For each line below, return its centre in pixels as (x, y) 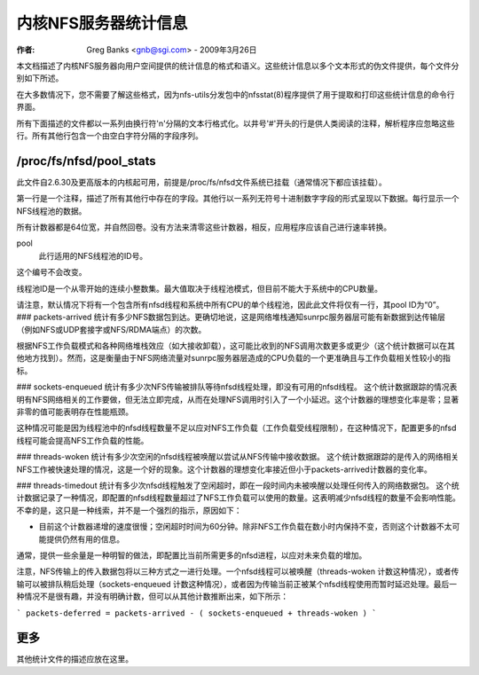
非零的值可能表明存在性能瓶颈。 (75, 412)
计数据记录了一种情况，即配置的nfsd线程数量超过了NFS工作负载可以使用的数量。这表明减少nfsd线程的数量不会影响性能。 (238, 498)
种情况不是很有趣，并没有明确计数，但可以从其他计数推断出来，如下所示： (152, 597)
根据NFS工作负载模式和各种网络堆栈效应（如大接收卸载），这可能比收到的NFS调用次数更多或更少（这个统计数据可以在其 (236, 346)
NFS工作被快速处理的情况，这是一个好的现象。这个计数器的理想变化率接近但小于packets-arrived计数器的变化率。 (224, 469)
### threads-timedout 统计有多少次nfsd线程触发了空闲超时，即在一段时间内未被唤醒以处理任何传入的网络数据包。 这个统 (238, 485)
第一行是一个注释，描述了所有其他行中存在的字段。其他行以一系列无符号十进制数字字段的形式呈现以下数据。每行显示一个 (238, 199)
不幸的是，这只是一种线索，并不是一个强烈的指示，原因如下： (129, 510)
